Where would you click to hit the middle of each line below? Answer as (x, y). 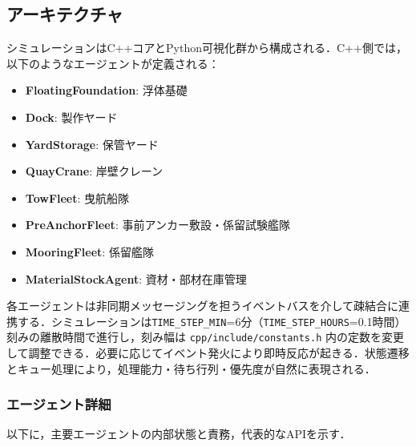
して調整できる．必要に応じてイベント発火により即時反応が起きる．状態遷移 (208, 353)
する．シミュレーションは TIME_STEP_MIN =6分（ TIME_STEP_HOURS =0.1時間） (212, 321)
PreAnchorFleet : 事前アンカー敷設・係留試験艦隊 (158, 225)
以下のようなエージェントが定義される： (113, 63)
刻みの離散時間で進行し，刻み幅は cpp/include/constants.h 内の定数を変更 (205, 337)
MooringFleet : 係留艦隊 (89, 251)
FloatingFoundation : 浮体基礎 (106, 90)
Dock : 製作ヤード (71, 117)
